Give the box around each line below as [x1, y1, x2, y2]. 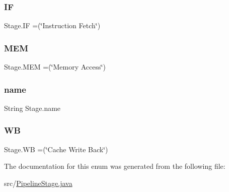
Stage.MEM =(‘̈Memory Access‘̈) [4, 61, 106, 72]
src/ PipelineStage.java [4, 177, 72, 188]
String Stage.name [4, 102, 61, 113]
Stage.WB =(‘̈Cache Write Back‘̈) [4, 144, 108, 154]
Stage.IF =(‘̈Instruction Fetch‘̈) [4, 20, 101, 31]
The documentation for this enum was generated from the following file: [4, 161, 225, 171]
